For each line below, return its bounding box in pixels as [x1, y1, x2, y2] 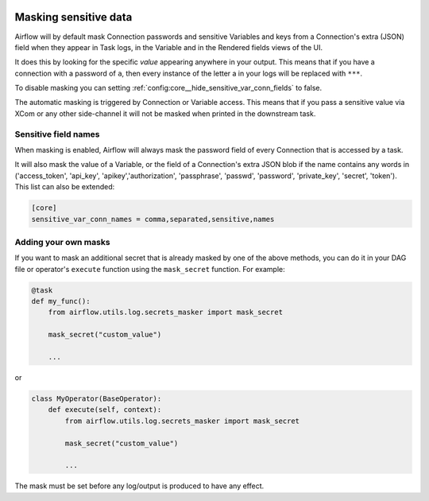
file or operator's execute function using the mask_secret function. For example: [14, 264, 285, 274]
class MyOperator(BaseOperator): [31, 394, 162, 403]
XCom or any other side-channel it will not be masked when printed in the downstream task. [14, 108, 316, 118]
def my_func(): [31, 297, 91, 306]
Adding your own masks [14, 236, 110, 247]
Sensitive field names [14, 128, 100, 139]
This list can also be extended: [14, 182, 115, 192]
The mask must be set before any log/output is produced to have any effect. [14, 481, 265, 491]
